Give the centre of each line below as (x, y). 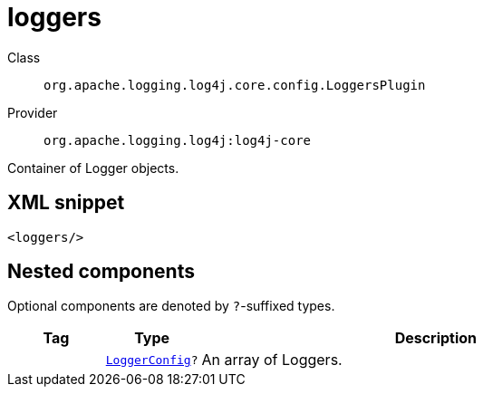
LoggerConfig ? (152, 360)
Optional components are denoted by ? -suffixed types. (171, 306)
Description (436, 338)
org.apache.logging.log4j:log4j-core (178, 140)
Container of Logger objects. (93, 168)
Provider (33, 112)
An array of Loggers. (272, 360)
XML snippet (66, 203)
